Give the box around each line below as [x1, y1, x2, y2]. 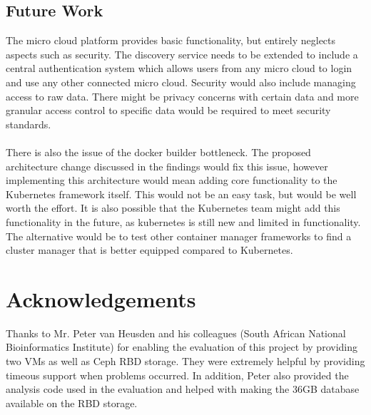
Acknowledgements [6, 284, 196, 313]
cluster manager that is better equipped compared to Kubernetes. [6, 242, 293, 257]
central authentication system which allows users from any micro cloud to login [6, 61, 352, 76]
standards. [6, 116, 51, 131]
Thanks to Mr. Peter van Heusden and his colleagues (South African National [6, 325, 346, 340]
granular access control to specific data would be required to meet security [6, 103, 331, 118]
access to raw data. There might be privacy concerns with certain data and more [6, 88, 359, 103]
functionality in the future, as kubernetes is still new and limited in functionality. [6, 214, 361, 229]
